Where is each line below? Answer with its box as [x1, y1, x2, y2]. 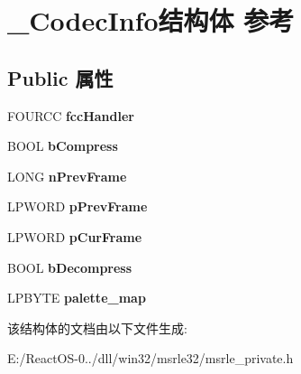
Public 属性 [7, 63, 114, 91]
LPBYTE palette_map [7, 288, 146, 307]
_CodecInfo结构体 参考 [7, 2, 295, 39]
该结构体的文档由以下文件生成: [7, 318, 187, 337]
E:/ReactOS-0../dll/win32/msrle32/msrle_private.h [7, 349, 294, 368]
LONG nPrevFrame [7, 166, 127, 185]
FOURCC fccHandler [7, 106, 134, 125]
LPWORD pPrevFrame [7, 197, 148, 216]
